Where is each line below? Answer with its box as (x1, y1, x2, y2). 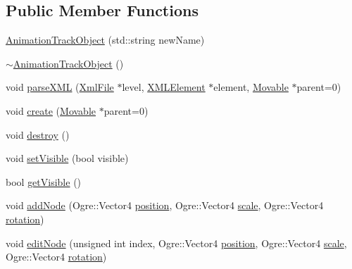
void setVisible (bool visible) (6, 151, 129, 165)
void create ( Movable (6, 103, 96, 118)
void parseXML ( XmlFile (6, 80, 114, 94)
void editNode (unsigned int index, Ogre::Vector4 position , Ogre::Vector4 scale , (6, 235, 347, 250)
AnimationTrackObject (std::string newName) (6, 32, 205, 47)
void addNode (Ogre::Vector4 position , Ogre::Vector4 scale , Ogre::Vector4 (6, 198, 324, 213)
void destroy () (6, 127, 70, 142)
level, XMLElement (122, 80, 206, 94)
